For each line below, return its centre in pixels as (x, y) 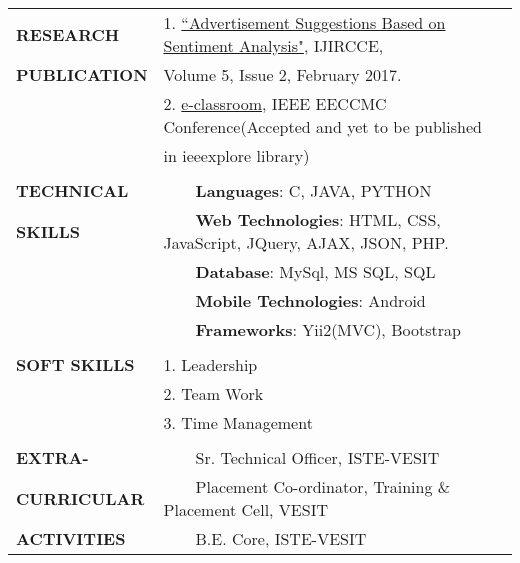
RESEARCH (68, 34)
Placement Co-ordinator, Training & (323, 486)
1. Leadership (210, 364)
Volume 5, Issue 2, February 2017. (282, 74)
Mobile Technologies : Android (310, 300)
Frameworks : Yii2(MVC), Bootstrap (328, 329)
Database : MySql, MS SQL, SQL (315, 271)
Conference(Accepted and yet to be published (322, 126)
